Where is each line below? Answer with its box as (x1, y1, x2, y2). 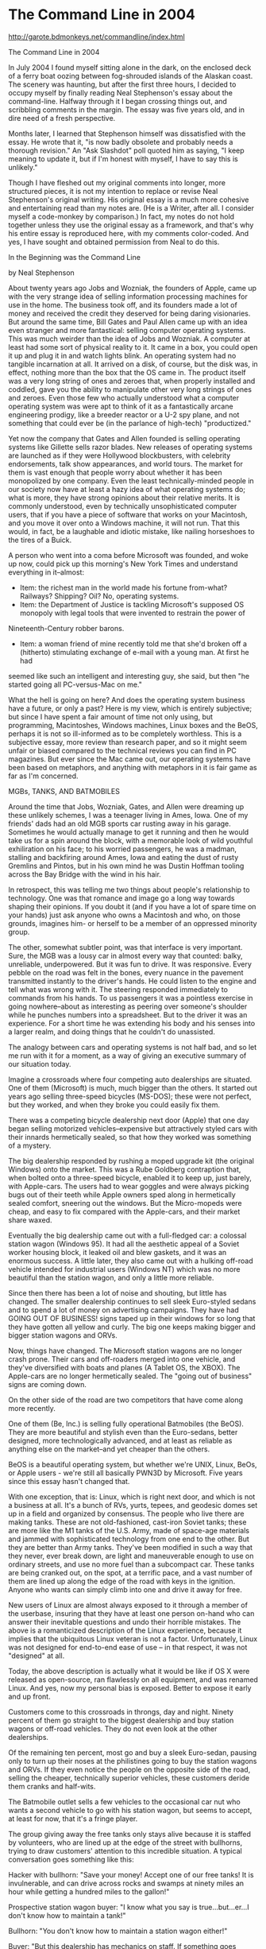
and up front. (8, 1691, 51, 1701)
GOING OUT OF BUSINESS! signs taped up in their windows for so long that (8, 1313, 256, 1323)
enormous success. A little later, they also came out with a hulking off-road (8, 1256, 254, 1265)
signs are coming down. (8, 1379, 87, 1389)
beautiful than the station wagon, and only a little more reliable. (8, 1273, 214, 1282)
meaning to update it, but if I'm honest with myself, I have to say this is (8, 153, 238, 164)
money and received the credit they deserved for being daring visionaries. (8, 308, 251, 318)
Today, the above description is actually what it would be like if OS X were (8, 1666, 250, 1676)
